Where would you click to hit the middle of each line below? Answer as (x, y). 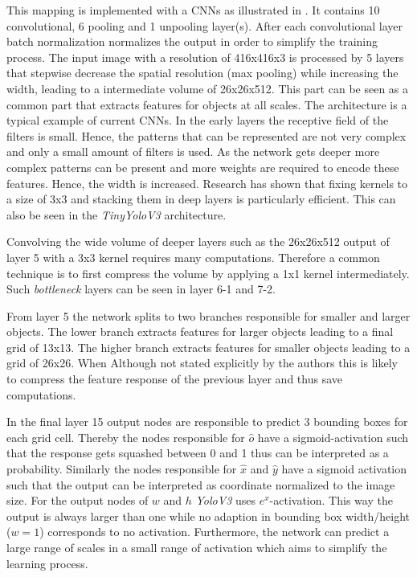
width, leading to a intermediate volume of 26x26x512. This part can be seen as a (208, 88)
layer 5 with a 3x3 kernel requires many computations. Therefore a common (193, 257)
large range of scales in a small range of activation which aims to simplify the (197, 547)
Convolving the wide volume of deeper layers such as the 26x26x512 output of (198, 241)
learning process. (47, 563)
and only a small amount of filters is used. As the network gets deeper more (193, 151)
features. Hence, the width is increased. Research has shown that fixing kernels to (207, 183)
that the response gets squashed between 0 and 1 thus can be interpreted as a (198, 453)
